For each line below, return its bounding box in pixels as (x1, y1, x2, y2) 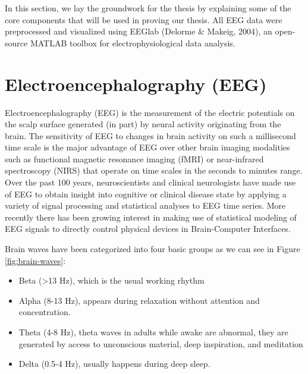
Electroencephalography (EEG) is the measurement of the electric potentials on (5, 106, 295, 118)
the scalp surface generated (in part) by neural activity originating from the (5, 118, 281, 130)
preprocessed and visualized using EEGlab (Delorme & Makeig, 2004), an (5, 25, 272, 37)
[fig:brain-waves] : (5, 254, 66, 266)
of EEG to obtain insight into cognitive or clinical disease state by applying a (5, 187, 287, 200)
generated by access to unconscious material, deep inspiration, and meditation (18, 337, 303, 350)
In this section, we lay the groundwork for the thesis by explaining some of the (5, 2, 291, 14)
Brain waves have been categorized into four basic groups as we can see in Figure (5, 243, 300, 255)
